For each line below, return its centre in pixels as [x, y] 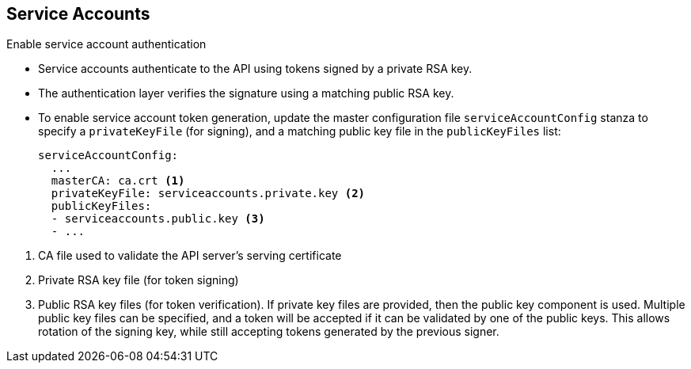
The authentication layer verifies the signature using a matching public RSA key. [246, 93]
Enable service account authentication [106, 44]
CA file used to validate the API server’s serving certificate [190, 256]
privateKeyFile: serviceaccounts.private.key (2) [208, 194]
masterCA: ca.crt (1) [118, 181]
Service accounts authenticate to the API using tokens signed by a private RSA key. [255, 69]
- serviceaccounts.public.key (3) [158, 219]
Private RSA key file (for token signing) [139, 280]
